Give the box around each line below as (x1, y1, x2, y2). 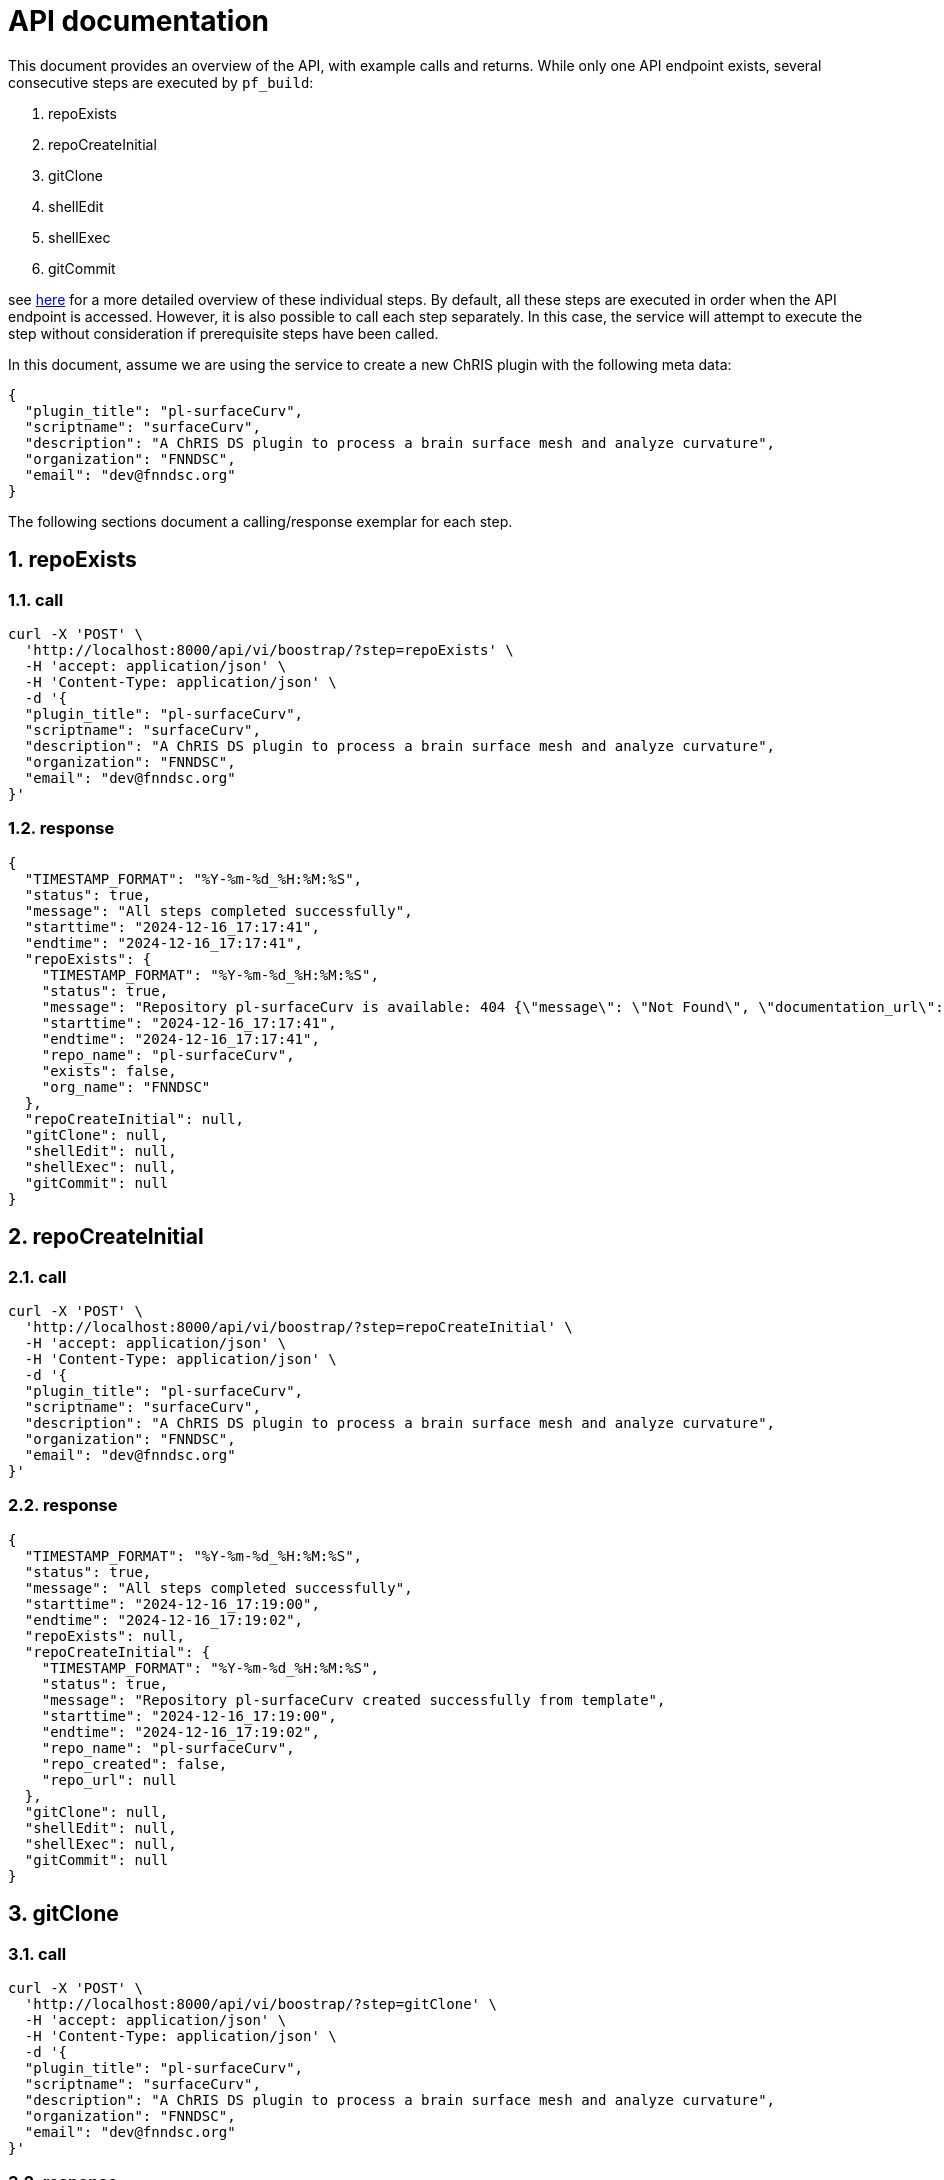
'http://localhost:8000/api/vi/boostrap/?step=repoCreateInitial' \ (24, 1318, 573, 1335)
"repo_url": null (41, 1771, 177, 1788)
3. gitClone (8, 1901, 119, 1927)
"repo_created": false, (41, 1755, 228, 1772)
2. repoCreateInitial (8, 1224, 204, 1250)
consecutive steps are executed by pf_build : (8, 73, 314, 91)
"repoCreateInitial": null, (24, 1110, 245, 1127)
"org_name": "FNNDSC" (41, 1078, 211, 1095)
